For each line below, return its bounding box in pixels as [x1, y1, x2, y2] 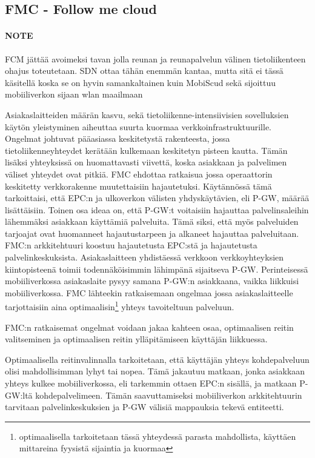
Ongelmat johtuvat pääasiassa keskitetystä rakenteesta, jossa [5, 132, 230, 145]
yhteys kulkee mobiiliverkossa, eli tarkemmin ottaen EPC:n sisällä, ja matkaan [5, 377, 297, 390]
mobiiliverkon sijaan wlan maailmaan [5, 88, 143, 101]
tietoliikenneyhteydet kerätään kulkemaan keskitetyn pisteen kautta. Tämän [5, 144, 288, 156]
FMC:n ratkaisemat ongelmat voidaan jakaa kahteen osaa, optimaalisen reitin [5, 320, 294, 333]
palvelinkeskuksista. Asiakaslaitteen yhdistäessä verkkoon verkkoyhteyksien [5, 251, 284, 264]
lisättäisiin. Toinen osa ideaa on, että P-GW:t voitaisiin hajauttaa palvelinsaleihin [5, 203, 309, 216]
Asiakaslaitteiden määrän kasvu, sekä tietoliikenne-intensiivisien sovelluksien [5, 108, 289, 121]
